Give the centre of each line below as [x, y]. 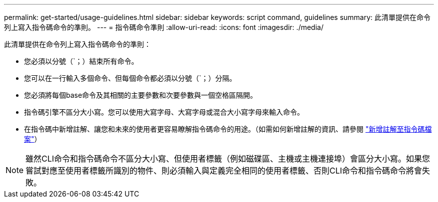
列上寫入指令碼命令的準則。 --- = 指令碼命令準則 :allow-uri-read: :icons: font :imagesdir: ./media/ [164, 27]
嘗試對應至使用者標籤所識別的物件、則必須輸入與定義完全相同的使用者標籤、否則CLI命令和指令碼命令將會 [224, 171]
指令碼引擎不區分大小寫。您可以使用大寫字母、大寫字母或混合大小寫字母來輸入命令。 [164, 112]
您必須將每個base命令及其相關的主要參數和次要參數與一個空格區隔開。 [141, 95]
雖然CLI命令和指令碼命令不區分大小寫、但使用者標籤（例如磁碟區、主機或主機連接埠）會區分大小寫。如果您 [228, 159]
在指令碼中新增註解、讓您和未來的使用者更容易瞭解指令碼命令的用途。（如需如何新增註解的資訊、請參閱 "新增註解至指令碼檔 [228, 129]
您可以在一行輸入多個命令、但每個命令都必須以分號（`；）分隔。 [130, 78]
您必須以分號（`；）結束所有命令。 [81, 61]
